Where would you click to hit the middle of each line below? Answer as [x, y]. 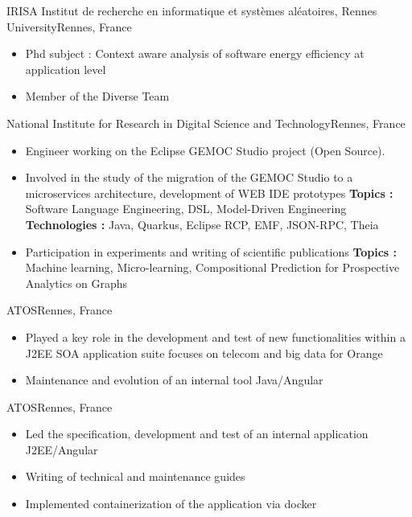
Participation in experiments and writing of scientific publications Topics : [211, 251]
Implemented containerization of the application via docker [171, 504]
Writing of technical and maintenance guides [135, 476]
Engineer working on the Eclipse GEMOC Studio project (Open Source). [205, 150]
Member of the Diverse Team [97, 96]
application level [66, 69]
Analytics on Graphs [76, 283]
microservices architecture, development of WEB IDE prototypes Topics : [209, 193]
